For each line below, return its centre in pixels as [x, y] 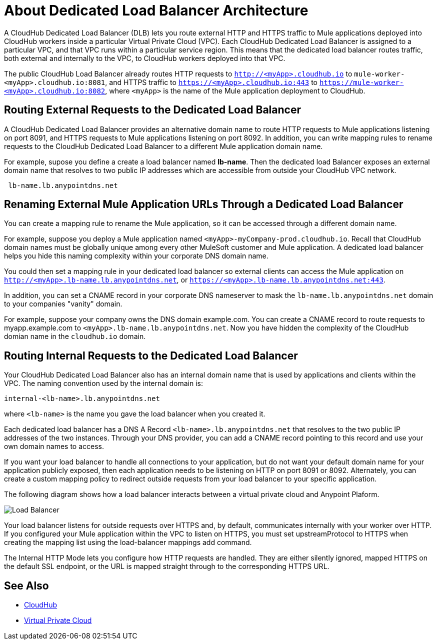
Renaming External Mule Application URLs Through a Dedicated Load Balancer [204, 204]
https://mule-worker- [361, 82]
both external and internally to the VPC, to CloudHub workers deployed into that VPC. [145, 58]
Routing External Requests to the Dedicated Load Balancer [152, 110]
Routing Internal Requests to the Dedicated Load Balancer [151, 355]
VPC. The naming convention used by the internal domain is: [103, 383]
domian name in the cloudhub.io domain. [75, 336]
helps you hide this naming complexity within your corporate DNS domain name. [136, 256]
